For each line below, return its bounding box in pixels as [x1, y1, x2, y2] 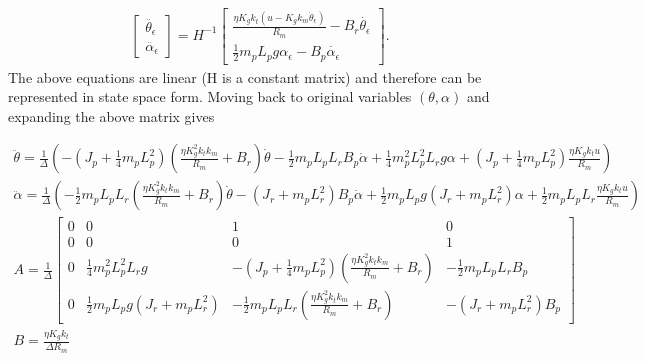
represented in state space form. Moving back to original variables [8, 86, 412, 107]
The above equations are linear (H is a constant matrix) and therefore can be [8, 66, 482, 87]
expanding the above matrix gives [8, 105, 215, 126]
